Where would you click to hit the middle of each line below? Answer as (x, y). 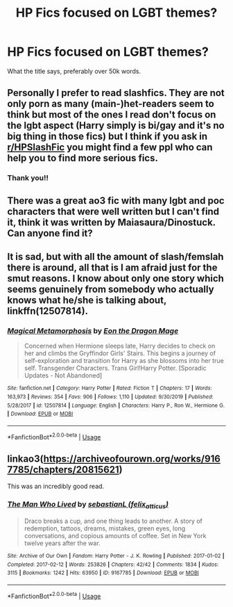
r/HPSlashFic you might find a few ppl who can (110, 147)
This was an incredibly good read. (56, 486)
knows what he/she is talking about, (87, 300)
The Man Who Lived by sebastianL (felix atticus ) (88, 505)
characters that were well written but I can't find (113, 211)
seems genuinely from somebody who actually (111, 290)
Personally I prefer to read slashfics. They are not (116, 93)
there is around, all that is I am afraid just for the (112, 268)
